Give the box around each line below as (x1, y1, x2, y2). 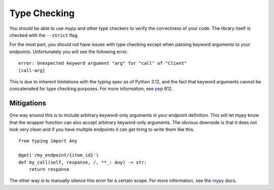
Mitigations (9, 99, 47, 108)
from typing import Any (18, 138, 78, 144)
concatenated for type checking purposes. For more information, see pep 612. (9, 86, 173, 92)
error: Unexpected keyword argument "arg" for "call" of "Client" (18, 61, 187, 66)
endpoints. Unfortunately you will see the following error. (9, 49, 128, 55)
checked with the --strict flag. (9, 32, 79, 38)
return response (28, 166, 70, 172)
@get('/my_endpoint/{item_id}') (18, 152, 99, 158)
